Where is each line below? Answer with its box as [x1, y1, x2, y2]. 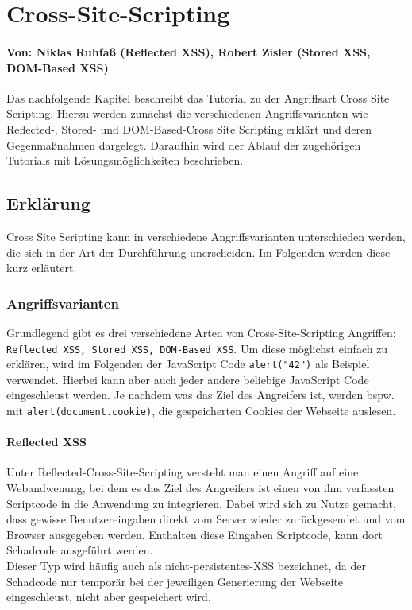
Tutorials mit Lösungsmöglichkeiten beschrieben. [6, 152, 244, 169]
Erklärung [6, 191, 90, 216]
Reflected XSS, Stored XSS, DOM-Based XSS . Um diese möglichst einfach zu [6, 340, 388, 356]
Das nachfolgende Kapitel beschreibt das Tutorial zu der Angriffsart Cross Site [6, 89, 390, 106]
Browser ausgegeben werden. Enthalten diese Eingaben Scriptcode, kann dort [6, 526, 383, 542]
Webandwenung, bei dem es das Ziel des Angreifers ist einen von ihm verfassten [6, 480, 395, 496]
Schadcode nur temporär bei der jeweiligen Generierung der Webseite [6, 573, 343, 589]
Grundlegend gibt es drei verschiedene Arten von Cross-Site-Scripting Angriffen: [6, 324, 396, 340]
